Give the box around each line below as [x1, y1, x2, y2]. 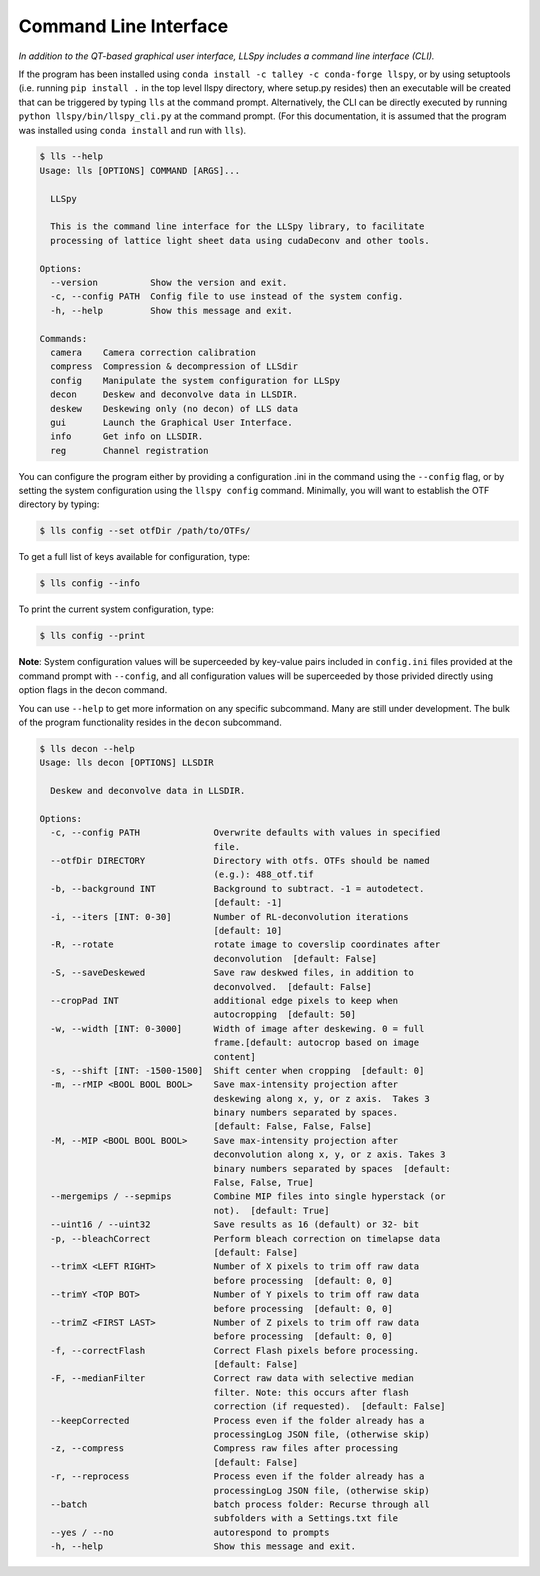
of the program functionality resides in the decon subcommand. [18, 716, 282, 728]
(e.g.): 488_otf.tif [213, 869, 314, 880]
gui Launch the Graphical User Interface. [50, 416, 294, 428]
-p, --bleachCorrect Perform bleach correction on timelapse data [50, 1233, 441, 1244]
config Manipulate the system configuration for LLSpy [50, 375, 341, 386]
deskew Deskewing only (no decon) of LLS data [50, 403, 299, 414]
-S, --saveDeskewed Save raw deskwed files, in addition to [50, 967, 415, 979]
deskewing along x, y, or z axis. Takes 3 [213, 1093, 430, 1104]
